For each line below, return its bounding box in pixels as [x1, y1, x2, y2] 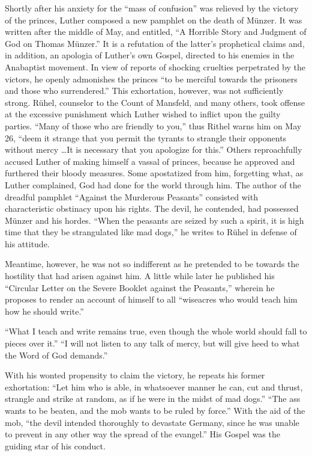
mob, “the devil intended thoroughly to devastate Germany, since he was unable [5, 416, 299, 428]
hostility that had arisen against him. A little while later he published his [5, 270, 275, 282]
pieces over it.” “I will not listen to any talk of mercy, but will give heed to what [5, 337, 300, 350]
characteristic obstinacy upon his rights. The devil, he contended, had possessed [5, 202, 299, 215]
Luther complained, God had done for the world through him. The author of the [5, 178, 301, 191]
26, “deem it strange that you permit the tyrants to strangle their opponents [5, 131, 287, 144]
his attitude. [5, 237, 50, 250]
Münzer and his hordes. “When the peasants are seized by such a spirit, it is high [5, 214, 304, 226]
